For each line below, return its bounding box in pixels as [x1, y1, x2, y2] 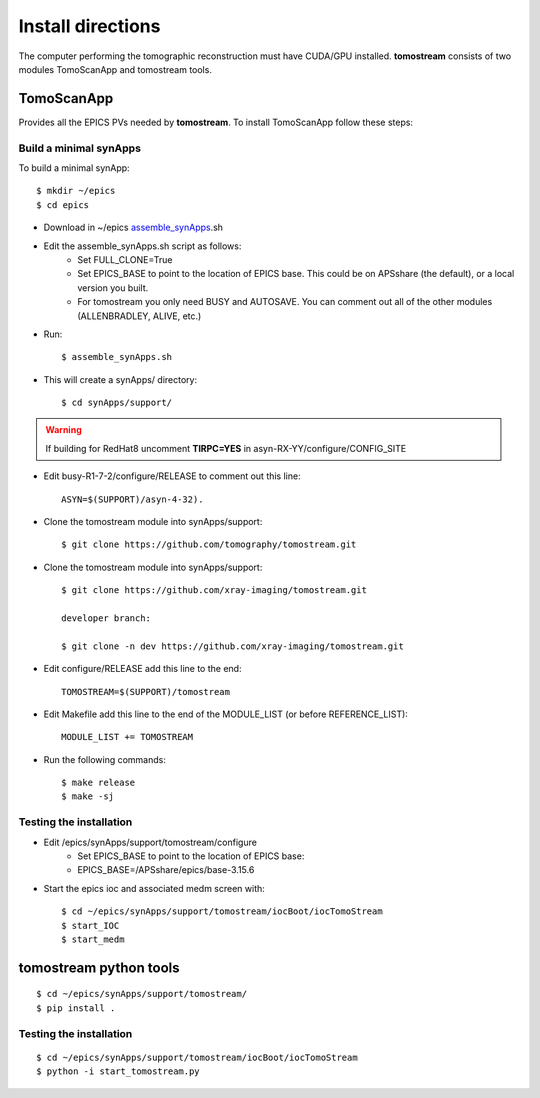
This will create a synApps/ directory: [43, 373, 198, 385]
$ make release [61, 777, 136, 789]
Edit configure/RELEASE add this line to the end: [43, 663, 242, 675]
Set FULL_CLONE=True [77, 253, 174, 265]
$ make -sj [61, 791, 115, 802]
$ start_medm [61, 933, 125, 945]
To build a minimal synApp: [18, 161, 130, 174]
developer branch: [61, 612, 152, 624]
